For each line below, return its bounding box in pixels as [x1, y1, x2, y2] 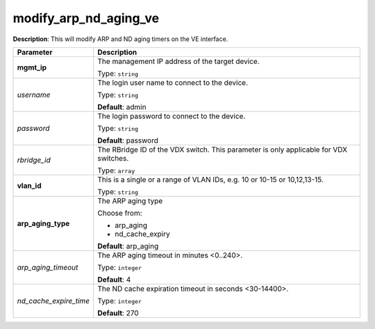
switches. [97, 153, 129, 163]
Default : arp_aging [97, 241, 159, 250]
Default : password [97, 136, 159, 145]
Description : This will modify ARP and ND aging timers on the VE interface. [12, 35, 228, 43]
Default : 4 [97, 275, 131, 284]
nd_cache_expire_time [17, 296, 90, 305]
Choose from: [97, 208, 142, 218]
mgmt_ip [17, 63, 47, 72]
